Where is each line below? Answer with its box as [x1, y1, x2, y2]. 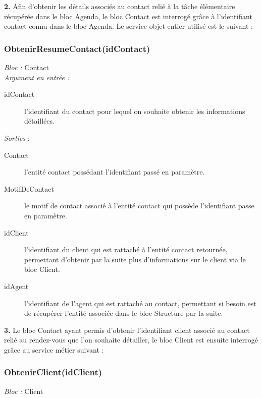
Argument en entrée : [4, 72, 70, 82]
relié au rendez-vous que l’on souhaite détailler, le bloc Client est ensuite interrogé [4, 334, 258, 345]
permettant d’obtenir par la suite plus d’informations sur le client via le [24, 254, 246, 264]
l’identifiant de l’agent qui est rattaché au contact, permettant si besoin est [24, 298, 256, 308]
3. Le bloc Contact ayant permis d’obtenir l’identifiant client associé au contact [4, 324, 250, 335]
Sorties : [4, 132, 30, 143]
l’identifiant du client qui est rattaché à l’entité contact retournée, [24, 244, 228, 255]
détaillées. [24, 116, 55, 126]
